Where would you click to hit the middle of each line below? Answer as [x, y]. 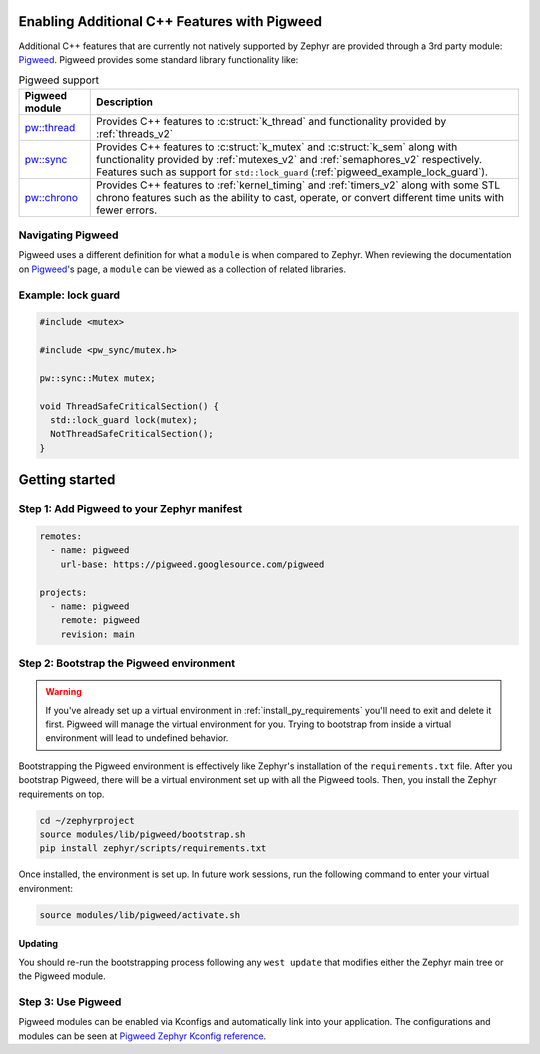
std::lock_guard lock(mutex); [124, 420]
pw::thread [50, 127]
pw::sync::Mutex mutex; [98, 378]
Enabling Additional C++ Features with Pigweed [170, 21]
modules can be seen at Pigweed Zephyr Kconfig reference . [142, 1036]
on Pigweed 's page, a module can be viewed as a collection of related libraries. [182, 269]
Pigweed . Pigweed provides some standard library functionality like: [158, 59]
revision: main [97, 634]
